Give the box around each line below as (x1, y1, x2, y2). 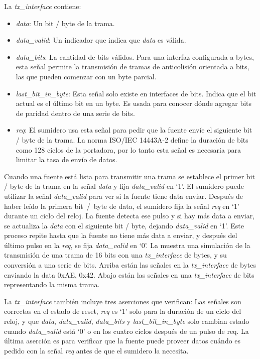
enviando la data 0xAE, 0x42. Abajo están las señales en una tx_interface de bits (4, 269, 254, 280)
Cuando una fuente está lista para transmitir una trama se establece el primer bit (4, 171, 255, 181)
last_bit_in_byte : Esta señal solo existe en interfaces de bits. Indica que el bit (16, 88, 256, 98)
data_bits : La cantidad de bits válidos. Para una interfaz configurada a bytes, (16, 51, 254, 62)
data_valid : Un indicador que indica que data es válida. (16, 35, 186, 45)
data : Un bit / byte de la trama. (16, 18, 115, 28)
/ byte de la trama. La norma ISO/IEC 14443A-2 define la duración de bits (16, 134, 248, 145)
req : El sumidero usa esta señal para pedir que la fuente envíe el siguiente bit (16, 125, 252, 135)
